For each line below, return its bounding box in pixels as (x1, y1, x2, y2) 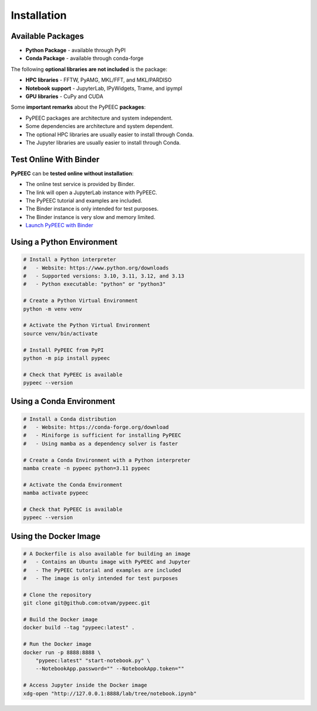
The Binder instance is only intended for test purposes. (25, 205, 158, 213)
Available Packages (11, 31, 85, 41)
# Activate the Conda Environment (23, 481, 123, 488)
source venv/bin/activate (23, 330, 98, 337)
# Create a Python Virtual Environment (23, 297, 138, 304)
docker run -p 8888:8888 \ (23, 649, 101, 656)
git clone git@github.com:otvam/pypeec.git (23, 599, 151, 606)
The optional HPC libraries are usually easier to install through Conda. (25, 131, 194, 138)
